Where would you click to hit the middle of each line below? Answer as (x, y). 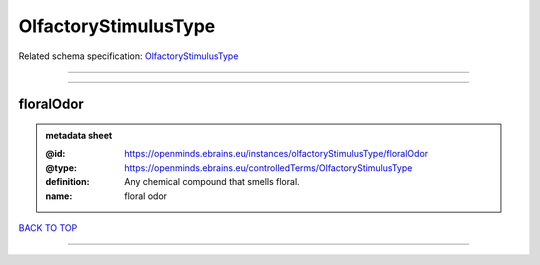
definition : (67, 182)
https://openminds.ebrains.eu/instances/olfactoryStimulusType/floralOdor (276, 154)
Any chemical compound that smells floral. (212, 182)
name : (59, 196)
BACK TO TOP (48, 227)
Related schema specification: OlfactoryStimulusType (128, 56)
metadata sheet (79, 135)
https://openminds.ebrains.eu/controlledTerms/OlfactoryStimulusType (268, 167)
